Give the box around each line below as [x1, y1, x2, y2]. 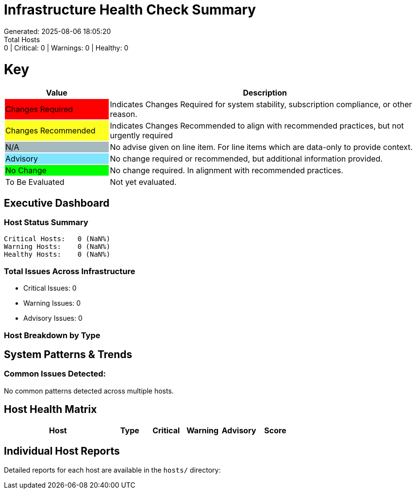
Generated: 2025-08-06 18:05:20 [4, 27, 111, 35]
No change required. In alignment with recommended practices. [110, 165, 344, 176]
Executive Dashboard [4, 197, 110, 209]
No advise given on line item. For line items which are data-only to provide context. [110, 142, 413, 152]
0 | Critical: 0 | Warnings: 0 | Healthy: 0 [4, 43, 129, 52]
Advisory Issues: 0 [23, 314, 83, 323]
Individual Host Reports [4, 445, 120, 458]
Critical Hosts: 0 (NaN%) [4, 235, 111, 243]
